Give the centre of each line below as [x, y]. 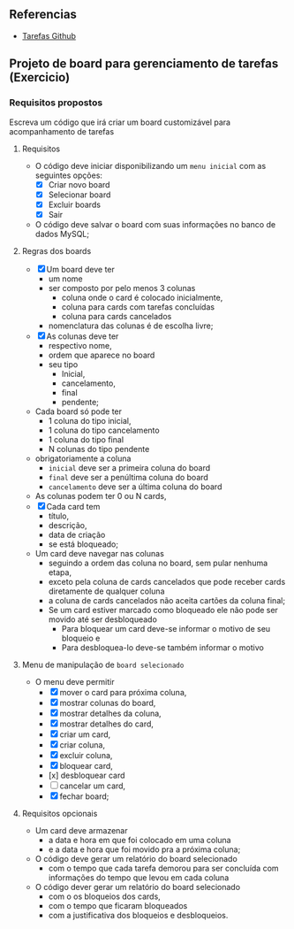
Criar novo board [79, 184]
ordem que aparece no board [102, 355]
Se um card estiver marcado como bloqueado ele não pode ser [163, 610]
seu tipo [63, 364]
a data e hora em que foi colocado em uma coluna [139, 840]
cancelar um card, [93, 786]
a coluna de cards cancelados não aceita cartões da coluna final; [166, 600]
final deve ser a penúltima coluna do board [128, 477]
